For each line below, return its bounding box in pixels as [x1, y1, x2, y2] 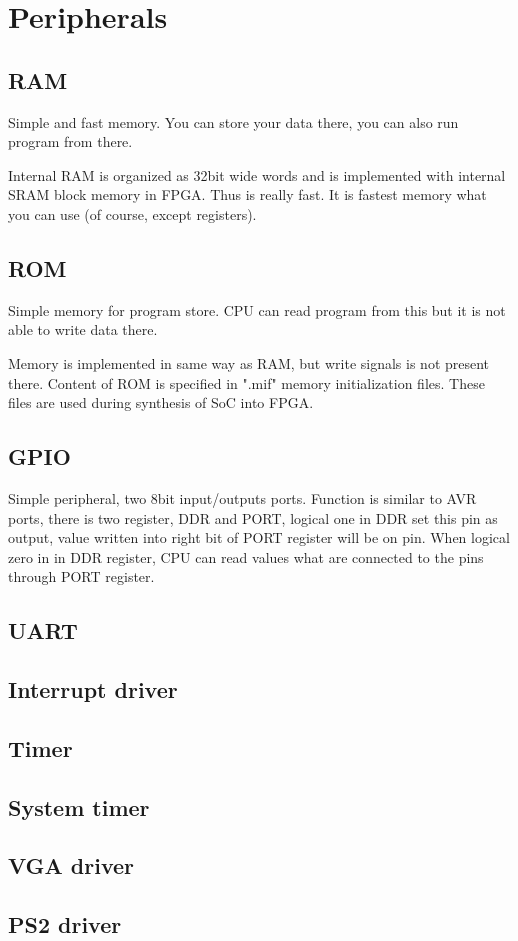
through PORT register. [8, 566, 155, 587]
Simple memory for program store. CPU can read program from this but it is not [8, 299, 506, 320]
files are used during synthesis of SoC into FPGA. [8, 392, 314, 413]
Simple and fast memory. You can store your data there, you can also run [8, 111, 459, 132]
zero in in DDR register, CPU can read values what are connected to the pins [8, 546, 484, 567]
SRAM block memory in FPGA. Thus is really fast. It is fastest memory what [8, 184, 487, 205]
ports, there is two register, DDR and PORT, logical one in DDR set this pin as [8, 507, 498, 528]
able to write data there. [8, 319, 158, 340]
